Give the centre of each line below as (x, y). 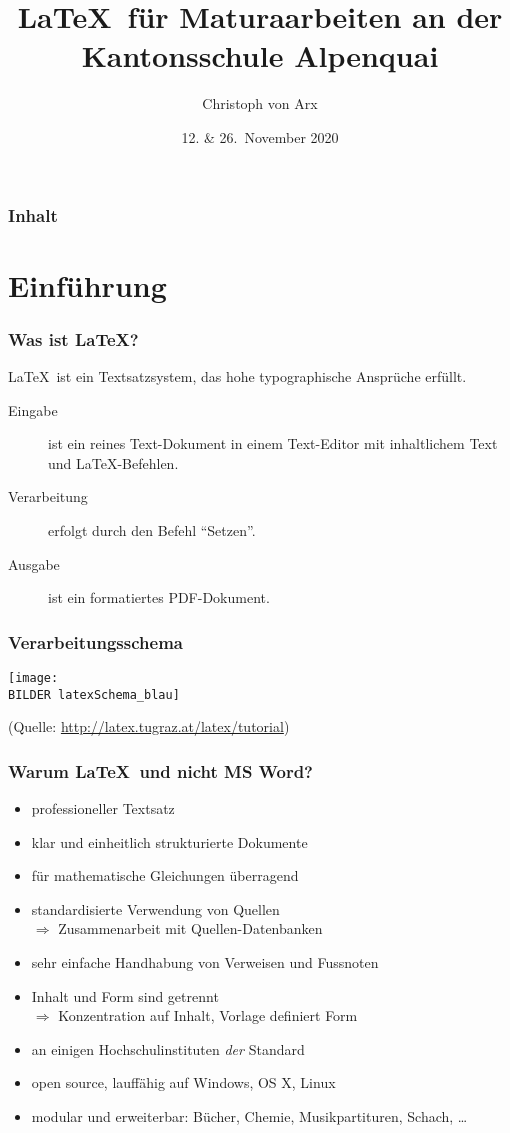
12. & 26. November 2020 (260, 136)
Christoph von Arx (260, 103)
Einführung (87, 284)
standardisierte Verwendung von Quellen (155, 908)
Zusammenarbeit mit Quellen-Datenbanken (190, 928)
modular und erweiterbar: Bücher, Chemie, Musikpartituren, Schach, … (249, 1116)
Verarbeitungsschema (95, 641)
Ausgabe (34, 563)
